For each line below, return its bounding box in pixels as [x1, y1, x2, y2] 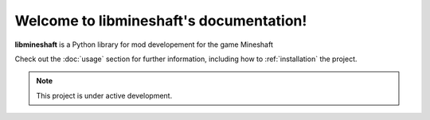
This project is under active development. [36, 91, 173, 100]
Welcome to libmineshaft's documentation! [14, 12, 307, 29]
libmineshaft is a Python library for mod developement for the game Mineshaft [14, 40, 274, 49]
